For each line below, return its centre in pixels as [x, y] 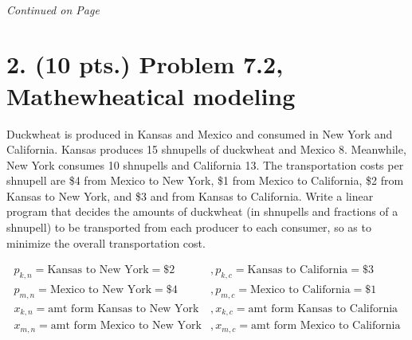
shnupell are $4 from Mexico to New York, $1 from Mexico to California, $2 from [205, 180]
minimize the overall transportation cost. [106, 242]
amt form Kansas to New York [124, 309]
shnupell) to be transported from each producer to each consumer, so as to [189, 227]
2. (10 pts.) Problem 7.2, [145, 64]
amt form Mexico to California [326, 326]
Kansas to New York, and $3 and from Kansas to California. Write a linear [190, 195]
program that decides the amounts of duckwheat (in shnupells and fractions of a [202, 211]
